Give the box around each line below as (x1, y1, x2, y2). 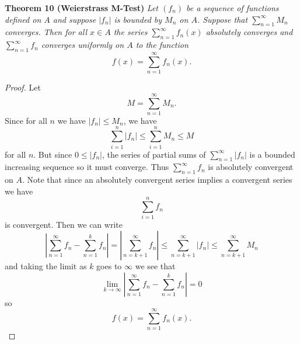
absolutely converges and (205, 26, 293, 38)
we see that (135, 260, 176, 272)
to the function (135, 39, 189, 51)
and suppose (53, 13, 96, 25)
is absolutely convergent (208, 161, 294, 173)
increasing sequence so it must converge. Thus (5, 161, 169, 173)
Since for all (5, 114, 47, 126)
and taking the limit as (5, 260, 87, 272)
